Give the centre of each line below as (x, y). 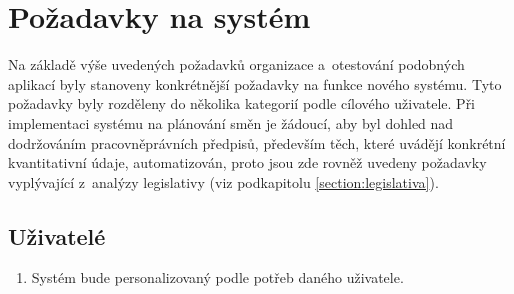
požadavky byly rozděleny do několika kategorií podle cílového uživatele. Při (242, 103)
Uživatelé (57, 235)
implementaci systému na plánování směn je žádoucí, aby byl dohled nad (231, 122)
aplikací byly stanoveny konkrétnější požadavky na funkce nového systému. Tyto (255, 83)
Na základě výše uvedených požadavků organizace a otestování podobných (236, 64)
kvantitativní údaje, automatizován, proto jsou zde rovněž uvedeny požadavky (247, 162)
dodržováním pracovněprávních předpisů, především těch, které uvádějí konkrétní (257, 142)
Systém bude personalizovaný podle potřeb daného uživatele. (217, 277)
